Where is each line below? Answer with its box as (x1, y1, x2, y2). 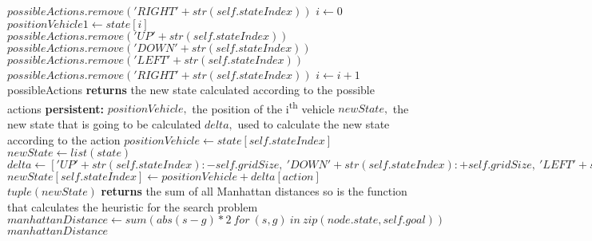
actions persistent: (7, 100, 104, 117)
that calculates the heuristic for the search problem (7, 198, 258, 215)
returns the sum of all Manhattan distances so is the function (101, 183, 407, 200)
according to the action (7, 131, 121, 148)
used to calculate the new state (237, 116, 390, 132)
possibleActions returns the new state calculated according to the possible (7, 81, 375, 98)
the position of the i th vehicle (192, 97, 335, 117)
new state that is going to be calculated (7, 116, 201, 132)
